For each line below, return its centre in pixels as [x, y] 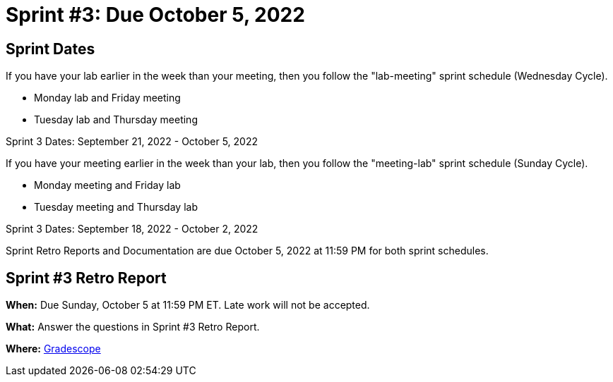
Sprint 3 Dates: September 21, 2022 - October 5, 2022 [132, 142]
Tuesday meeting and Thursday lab [116, 207]
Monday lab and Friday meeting [107, 98]
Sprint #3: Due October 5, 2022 [155, 15]
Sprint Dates [50, 49]
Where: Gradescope [53, 349]
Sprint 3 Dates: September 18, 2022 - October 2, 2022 [132, 229]
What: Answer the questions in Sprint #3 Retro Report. [133, 327]
